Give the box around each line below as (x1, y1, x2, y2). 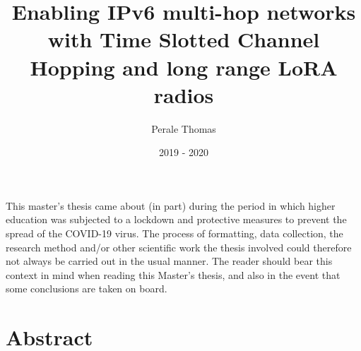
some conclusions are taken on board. (6, 281, 167, 296)
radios (153, 80, 214, 109)
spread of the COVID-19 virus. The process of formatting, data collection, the (6, 226, 343, 241)
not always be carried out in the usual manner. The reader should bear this (6, 254, 333, 268)
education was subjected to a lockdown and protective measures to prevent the (6, 212, 347, 227)
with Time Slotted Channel (47, 25, 320, 54)
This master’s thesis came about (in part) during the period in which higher (6, 198, 336, 213)
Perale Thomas (151, 121, 216, 136)
